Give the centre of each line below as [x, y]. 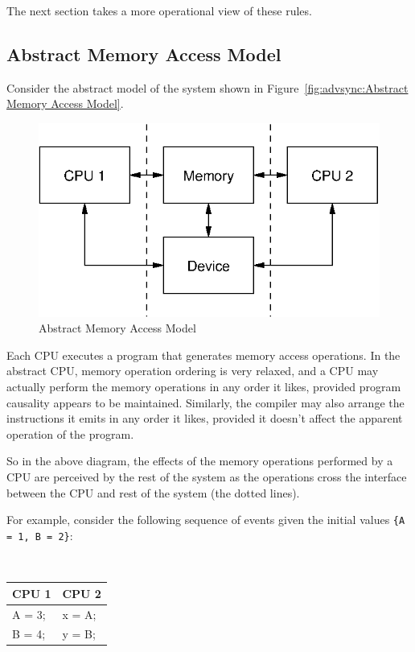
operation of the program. [70, 433]
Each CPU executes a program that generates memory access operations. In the [203, 355]
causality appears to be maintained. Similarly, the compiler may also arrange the [205, 402]
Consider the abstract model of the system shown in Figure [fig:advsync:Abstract [207, 87]
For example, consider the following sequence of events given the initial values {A [206, 520]
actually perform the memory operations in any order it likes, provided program [204, 387]
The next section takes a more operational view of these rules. [159, 10]
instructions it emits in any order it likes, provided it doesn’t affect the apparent [205, 418]
